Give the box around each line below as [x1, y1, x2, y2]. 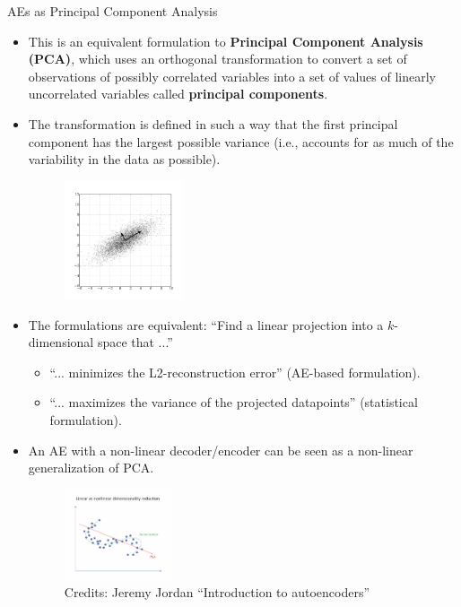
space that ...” [97, 333, 173, 351]
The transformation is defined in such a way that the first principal [28, 114, 398, 133]
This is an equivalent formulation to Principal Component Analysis [28, 31, 423, 50]
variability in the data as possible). [28, 150, 221, 169]
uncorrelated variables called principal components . [28, 84, 328, 103]
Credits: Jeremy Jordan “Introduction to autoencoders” [64, 582, 370, 601]
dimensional [28, 333, 94, 351]
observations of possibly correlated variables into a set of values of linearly [28, 66, 436, 85]
